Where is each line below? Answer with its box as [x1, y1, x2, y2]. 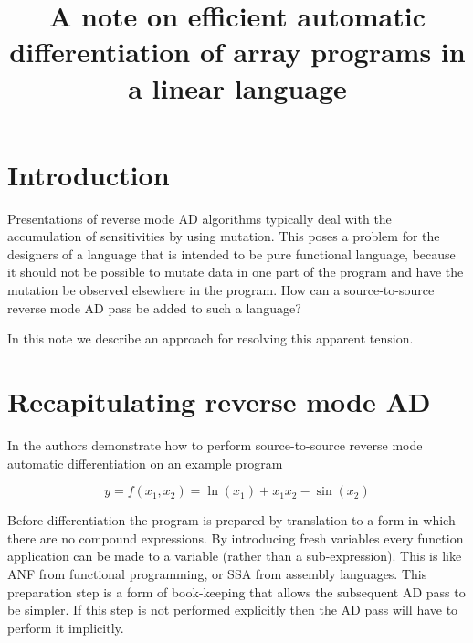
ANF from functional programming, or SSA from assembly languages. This [7, 564, 427, 583]
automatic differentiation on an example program [7, 453, 283, 472]
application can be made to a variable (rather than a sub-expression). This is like [7, 546, 462, 565]
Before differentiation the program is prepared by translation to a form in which [7, 511, 456, 530]
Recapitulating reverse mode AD [7, 383, 431, 420]
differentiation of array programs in [9, 33, 466, 70]
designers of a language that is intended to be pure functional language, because [7, 244, 456, 263]
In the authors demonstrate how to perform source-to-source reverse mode [7, 435, 423, 454]
